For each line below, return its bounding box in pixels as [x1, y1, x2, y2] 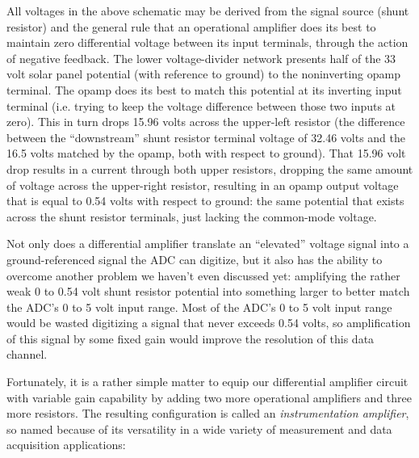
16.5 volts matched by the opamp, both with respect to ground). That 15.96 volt [6, 145, 406, 162]
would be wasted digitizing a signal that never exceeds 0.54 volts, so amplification [6, 314, 411, 331]
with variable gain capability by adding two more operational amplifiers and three [6, 389, 412, 405]
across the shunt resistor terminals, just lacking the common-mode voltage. [6, 208, 377, 225]
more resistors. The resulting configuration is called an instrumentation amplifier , [6, 405, 409, 422]
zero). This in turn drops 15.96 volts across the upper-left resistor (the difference [6, 113, 405, 130]
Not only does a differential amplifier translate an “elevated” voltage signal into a [6, 235, 409, 252]
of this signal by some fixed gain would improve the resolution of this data [6, 330, 375, 347]
